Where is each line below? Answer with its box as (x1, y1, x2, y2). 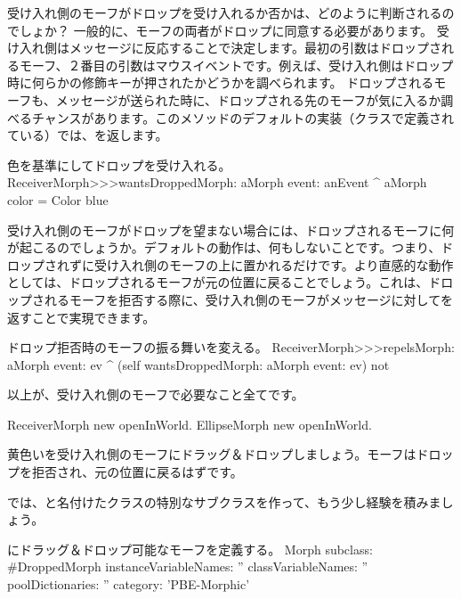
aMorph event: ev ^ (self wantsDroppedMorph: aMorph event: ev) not (7, 355, 390, 373)
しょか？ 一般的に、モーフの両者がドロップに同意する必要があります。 (19, 21, 433, 39)
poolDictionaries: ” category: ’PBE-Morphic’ (7, 575, 250, 594)
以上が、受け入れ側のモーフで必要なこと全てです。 (7, 385, 304, 404)
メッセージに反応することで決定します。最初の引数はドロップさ (69, 38, 441, 57)
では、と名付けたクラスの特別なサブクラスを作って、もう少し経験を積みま (7, 492, 441, 511)
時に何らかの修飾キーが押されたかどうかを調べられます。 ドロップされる (7, 73, 434, 92)
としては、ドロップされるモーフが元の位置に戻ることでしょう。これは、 (7, 273, 429, 291)
